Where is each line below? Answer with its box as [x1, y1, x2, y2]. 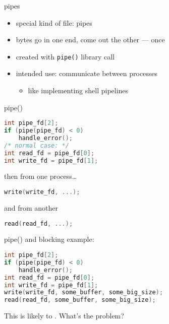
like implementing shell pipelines [28, 85, 129, 96]
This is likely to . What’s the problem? [4, 310, 124, 321]
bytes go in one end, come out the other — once [16, 34, 165, 45]
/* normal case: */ [4, 142, 69, 149]
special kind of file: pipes [16, 17, 92, 28]
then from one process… [4, 171, 77, 181]
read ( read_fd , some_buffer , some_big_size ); [4, 296, 156, 304]
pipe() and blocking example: [4, 234, 94, 244]
